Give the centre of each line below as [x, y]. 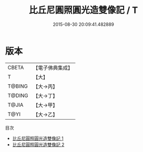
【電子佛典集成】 [53, 68]
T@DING [18, 95]
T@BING [18, 86]
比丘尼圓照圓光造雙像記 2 [38, 145]
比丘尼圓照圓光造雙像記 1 [38, 138]
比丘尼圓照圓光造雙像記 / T [83, 10]
